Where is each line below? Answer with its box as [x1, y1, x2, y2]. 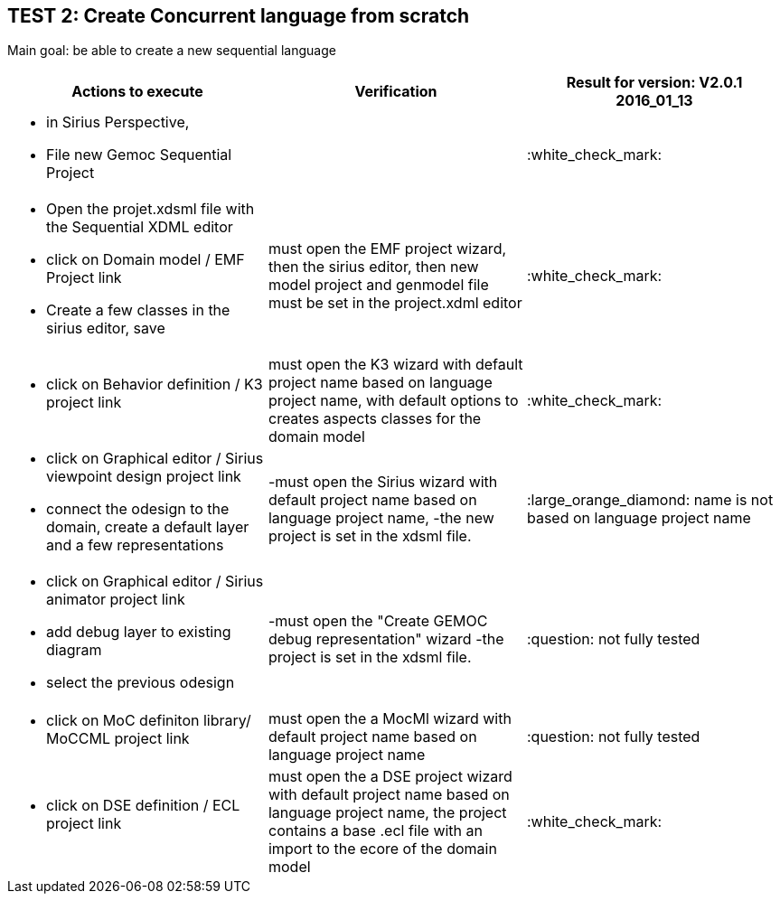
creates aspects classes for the [268, 409, 482, 428]
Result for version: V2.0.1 [566, 73, 743, 92]
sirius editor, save [46, 319, 165, 338]
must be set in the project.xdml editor [268, 294, 522, 313]
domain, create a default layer [46, 518, 249, 537]
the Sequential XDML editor [46, 218, 233, 237]
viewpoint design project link [46, 467, 241, 486]
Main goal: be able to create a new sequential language [7, 42, 336, 59]
